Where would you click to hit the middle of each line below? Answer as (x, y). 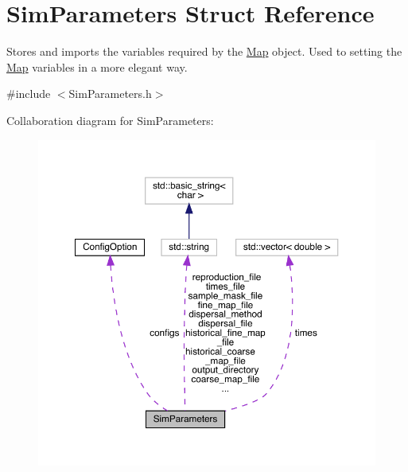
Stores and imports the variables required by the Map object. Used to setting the (204, 51)
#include (29, 94)
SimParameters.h (110, 94)
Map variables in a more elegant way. (97, 66)
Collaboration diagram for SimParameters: (110, 120)
